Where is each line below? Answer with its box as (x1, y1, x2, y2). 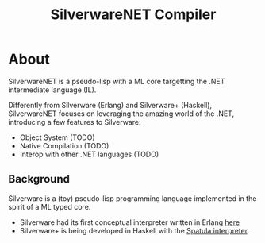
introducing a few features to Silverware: (8, 117, 141, 126)
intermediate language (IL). (8, 85, 97, 94)
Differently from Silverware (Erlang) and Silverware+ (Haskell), (8, 100, 213, 110)
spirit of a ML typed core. (8, 202, 91, 211)
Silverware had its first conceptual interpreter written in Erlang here (19, 217, 240, 227)
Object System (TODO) (19, 133, 95, 142)
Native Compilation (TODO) (19, 141, 109, 150)
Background (8, 172, 70, 186)
